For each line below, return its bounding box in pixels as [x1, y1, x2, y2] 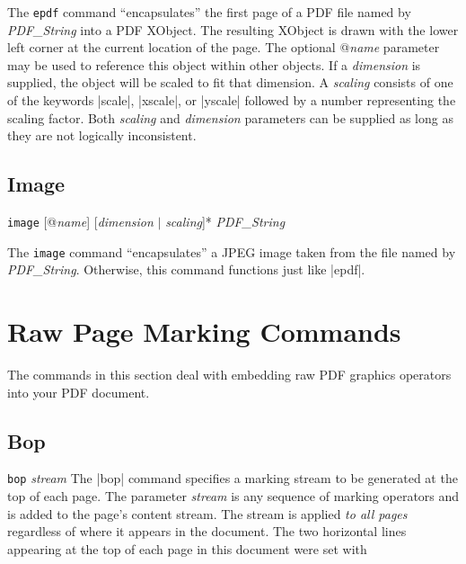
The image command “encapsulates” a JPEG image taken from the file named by [7, 242, 456, 261]
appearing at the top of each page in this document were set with [7, 539, 367, 558]
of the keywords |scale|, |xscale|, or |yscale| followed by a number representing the [7, 91, 456, 110]
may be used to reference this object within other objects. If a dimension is [7, 55, 421, 74]
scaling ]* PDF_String [165, 212, 286, 231]
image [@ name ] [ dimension [7, 212, 154, 231]
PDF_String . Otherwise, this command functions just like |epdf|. [7, 260, 365, 279]
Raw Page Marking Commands [7, 313, 401, 350]
